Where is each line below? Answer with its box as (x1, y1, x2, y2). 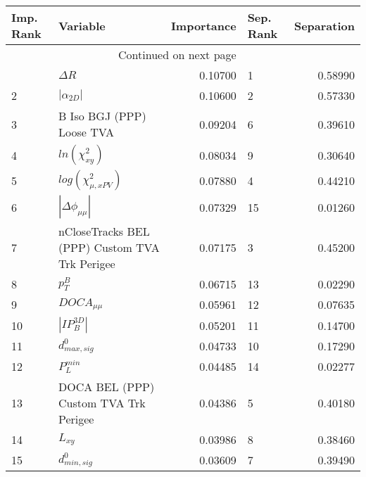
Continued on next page (118, 46, 236, 63)
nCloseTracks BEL (58, 223, 150, 239)
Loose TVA (58, 124, 114, 140)
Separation (294, 17, 355, 34)
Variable (58, 17, 106, 34)
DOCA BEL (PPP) (58, 379, 155, 395)
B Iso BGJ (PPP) (58, 108, 146, 124)
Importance (170, 17, 236, 34)
